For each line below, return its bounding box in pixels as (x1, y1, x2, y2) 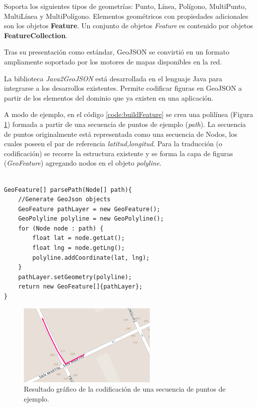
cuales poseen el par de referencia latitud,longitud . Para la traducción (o (4, 138, 222, 149)
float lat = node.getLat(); (32, 234, 125, 242)
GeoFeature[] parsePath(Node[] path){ (4, 186, 132, 193)
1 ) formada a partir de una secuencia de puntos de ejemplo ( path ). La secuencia (4, 118, 246, 129)
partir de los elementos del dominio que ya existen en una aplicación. (4, 92, 214, 103)
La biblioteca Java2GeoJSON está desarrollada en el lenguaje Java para (4, 73, 222, 83)
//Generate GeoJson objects (18, 196, 111, 203)
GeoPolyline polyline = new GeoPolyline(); (18, 215, 164, 223)
